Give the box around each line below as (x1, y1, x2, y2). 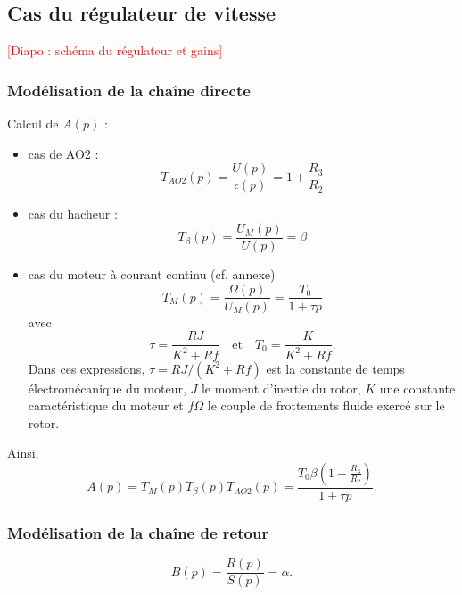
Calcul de (7, 114, 59, 133)
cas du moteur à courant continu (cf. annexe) (28, 264, 276, 283)
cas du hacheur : (28, 204, 118, 223)
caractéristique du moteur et (28, 396, 184, 415)
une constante (379, 378, 456, 397)
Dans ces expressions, (28, 359, 145, 377)
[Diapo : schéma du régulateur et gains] (7, 41, 223, 60)
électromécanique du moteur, (28, 378, 186, 397)
